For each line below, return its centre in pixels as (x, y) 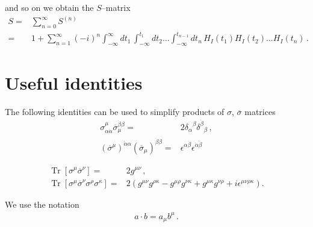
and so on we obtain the (49, 7)
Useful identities (74, 83)
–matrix (116, 7)
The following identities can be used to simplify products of (115, 112)
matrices (260, 112)
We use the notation (42, 204)
